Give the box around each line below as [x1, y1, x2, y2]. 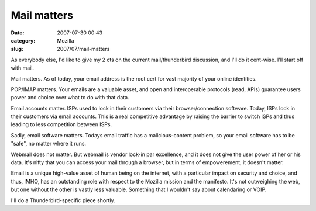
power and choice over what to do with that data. [11, 94, 129, 101]
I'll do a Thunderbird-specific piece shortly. [11, 196, 115, 204]
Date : [11, 29, 25, 36]
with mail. [11, 64, 35, 71]
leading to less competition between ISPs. [11, 121, 112, 128]
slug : [11, 46, 23, 53]
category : [11, 37, 36, 44]
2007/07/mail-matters [57, 46, 110, 53]
